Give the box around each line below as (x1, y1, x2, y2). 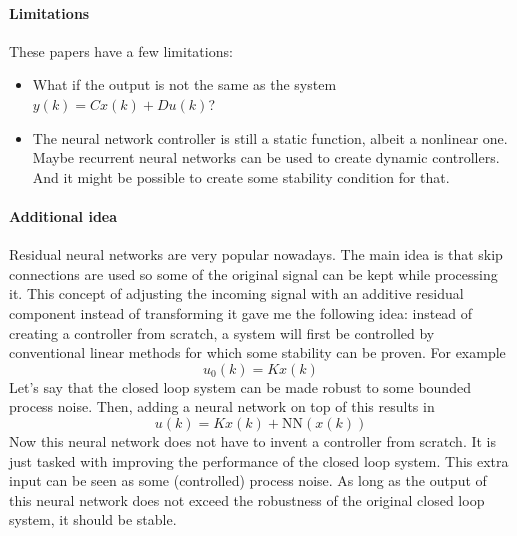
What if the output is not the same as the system (32, 74, 337, 95)
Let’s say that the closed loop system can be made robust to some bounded (9, 376, 471, 397)
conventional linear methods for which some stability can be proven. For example (9, 342, 506, 363)
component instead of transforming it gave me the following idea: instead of (9, 302, 473, 323)
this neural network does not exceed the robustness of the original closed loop (9, 489, 485, 510)
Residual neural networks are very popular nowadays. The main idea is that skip (9, 244, 503, 265)
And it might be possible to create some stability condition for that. (32, 166, 450, 187)
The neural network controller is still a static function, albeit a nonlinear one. (32, 127, 508, 148)
